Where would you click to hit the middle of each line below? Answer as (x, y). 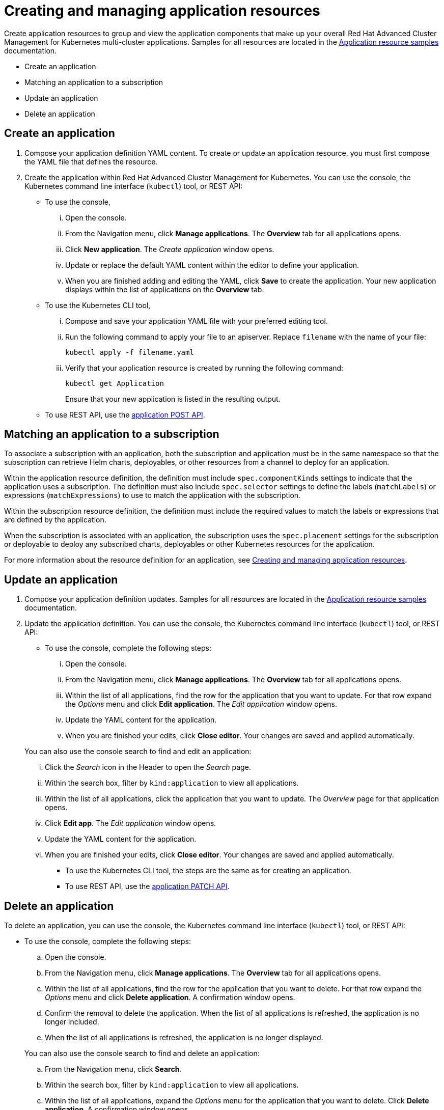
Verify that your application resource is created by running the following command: (204, 368)
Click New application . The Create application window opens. (170, 249)
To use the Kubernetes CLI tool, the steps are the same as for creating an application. (208, 871)
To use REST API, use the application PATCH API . (147, 886)
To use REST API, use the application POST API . (125, 414)
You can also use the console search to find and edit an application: (138, 752)
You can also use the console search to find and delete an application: (142, 1053)
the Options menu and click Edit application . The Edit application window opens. (201, 704)
